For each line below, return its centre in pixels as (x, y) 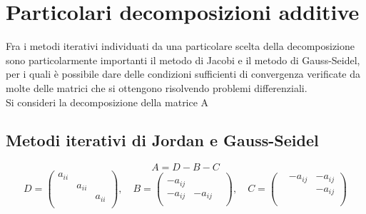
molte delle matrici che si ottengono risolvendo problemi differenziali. (157, 87)
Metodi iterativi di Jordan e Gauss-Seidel (162, 140)
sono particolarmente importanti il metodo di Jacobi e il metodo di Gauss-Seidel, (183, 60)
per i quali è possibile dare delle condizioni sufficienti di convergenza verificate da (183, 74)
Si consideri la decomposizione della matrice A (107, 102)
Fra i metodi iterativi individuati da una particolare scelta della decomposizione (180, 46)
